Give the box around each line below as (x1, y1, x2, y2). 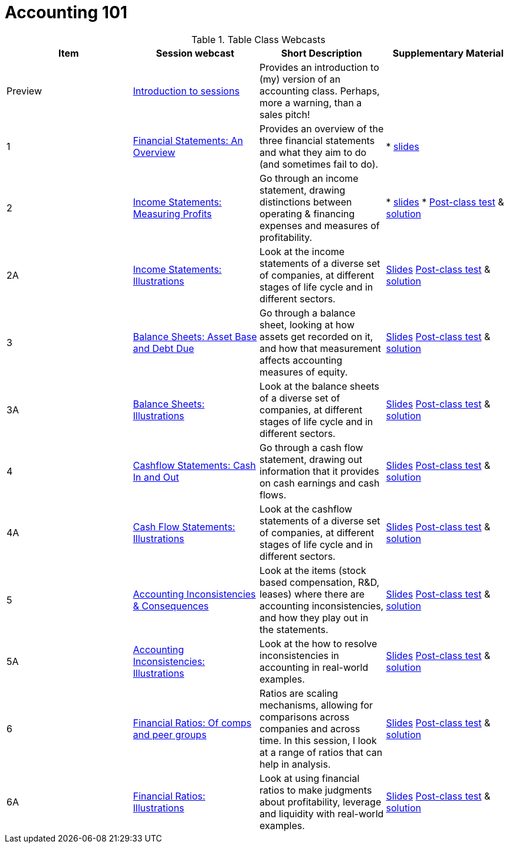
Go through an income (260, 172, 359, 184)
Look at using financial (260, 772, 360, 784)
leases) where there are (260, 588, 365, 600)
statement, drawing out (260, 453, 363, 465)
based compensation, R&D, (260, 576, 380, 588)
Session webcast (156, 47, 234, 59)
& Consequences (133, 599, 209, 612)
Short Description (281, 47, 362, 59)
